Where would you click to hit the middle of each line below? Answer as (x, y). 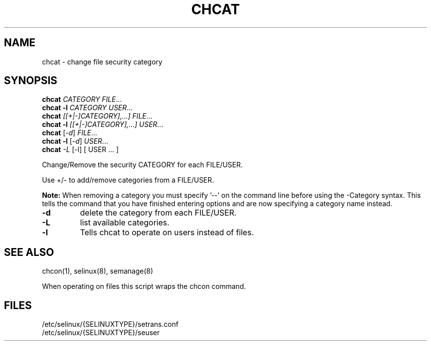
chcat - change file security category (102, 62)
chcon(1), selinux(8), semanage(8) (98, 271)
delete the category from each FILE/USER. (158, 213)
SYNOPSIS (31, 81)
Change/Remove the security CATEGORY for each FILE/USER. (142, 165)
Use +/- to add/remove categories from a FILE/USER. (128, 180)
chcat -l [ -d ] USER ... (75, 141)
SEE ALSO (29, 252)
